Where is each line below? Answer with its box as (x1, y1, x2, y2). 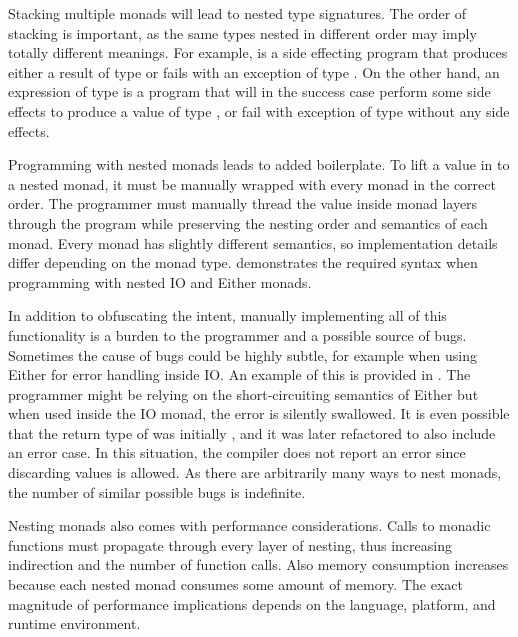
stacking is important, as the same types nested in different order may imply (8, 22, 477, 43)
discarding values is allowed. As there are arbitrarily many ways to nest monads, (8, 462, 502, 483)
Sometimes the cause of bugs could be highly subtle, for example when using (8, 344, 478, 365)
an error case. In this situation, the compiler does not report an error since (8, 442, 466, 463)
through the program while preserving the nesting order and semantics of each (8, 212, 488, 233)
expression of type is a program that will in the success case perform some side (8, 81, 491, 102)
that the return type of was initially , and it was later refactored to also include (8, 422, 496, 443)
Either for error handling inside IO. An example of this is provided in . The (8, 364, 471, 385)
